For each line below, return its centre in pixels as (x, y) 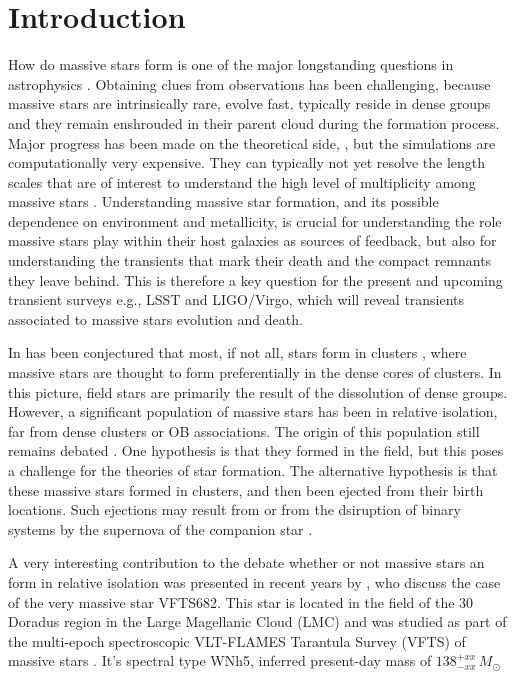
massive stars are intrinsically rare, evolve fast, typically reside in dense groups (249, 103)
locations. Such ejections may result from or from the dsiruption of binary (234, 509)
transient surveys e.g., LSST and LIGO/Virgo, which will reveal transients (236, 299)
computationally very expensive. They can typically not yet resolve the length (247, 162)
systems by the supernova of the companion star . (160, 528)
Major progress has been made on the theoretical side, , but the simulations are (252, 142)
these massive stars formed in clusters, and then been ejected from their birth (246, 489)
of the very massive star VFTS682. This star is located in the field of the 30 (241, 601)
